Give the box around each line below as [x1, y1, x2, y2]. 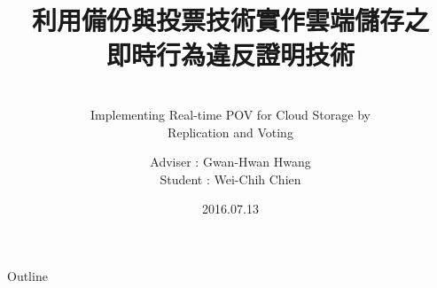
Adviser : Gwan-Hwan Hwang [150, 152, 311, 171]
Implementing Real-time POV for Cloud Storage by [90, 105, 371, 123]
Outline [7, 266, 48, 284]
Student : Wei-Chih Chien [160, 169, 301, 188]
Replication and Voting [168, 122, 293, 141]
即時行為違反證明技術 [105, 36, 355, 73]
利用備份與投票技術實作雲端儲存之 [31, 2, 429, 38]
